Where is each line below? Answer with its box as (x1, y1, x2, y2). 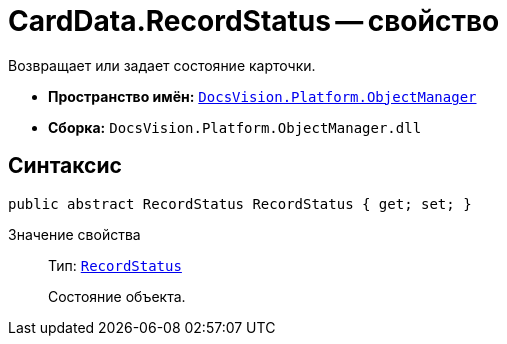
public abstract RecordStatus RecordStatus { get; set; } (8, 195, 472, 212)
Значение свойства (8, 225, 141, 243)
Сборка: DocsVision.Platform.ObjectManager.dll (48, 118, 422, 136)
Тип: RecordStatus (48, 256, 182, 274)
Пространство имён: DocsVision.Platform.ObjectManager (48, 87, 477, 105)
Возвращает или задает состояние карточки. (8, 56, 316, 74)
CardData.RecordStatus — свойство (8, 4, 500, 38)
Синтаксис (8, 153, 122, 179)
